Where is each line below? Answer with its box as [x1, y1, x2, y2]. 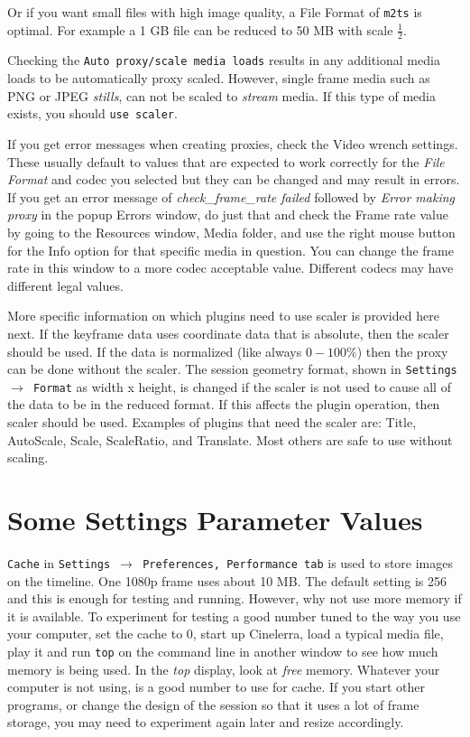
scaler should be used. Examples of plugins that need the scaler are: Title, [7, 413, 417, 432]
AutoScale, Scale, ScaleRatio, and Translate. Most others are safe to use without [7, 430, 453, 449]
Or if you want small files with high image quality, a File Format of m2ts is [7, 3, 422, 21]
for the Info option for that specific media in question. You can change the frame [7, 240, 454, 259]
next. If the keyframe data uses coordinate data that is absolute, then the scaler [7, 323, 449, 342]
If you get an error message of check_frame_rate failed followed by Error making [7, 187, 456, 206]
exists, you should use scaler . [7, 104, 178, 123]
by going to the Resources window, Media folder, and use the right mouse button [7, 222, 456, 241]
